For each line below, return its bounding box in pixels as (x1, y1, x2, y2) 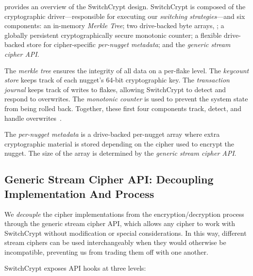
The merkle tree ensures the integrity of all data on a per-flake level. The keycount (4, 65, 249, 75)
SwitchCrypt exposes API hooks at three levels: (4, 263, 146, 273)
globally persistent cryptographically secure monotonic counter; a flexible (4, 30, 222, 40)
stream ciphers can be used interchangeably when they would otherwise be (4, 237, 226, 247)
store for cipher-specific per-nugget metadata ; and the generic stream (27, 39, 231, 49)
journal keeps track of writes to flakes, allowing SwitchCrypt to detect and (4, 84, 226, 94)
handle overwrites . (4, 113, 62, 123)
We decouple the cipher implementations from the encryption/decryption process (4, 209, 244, 219)
